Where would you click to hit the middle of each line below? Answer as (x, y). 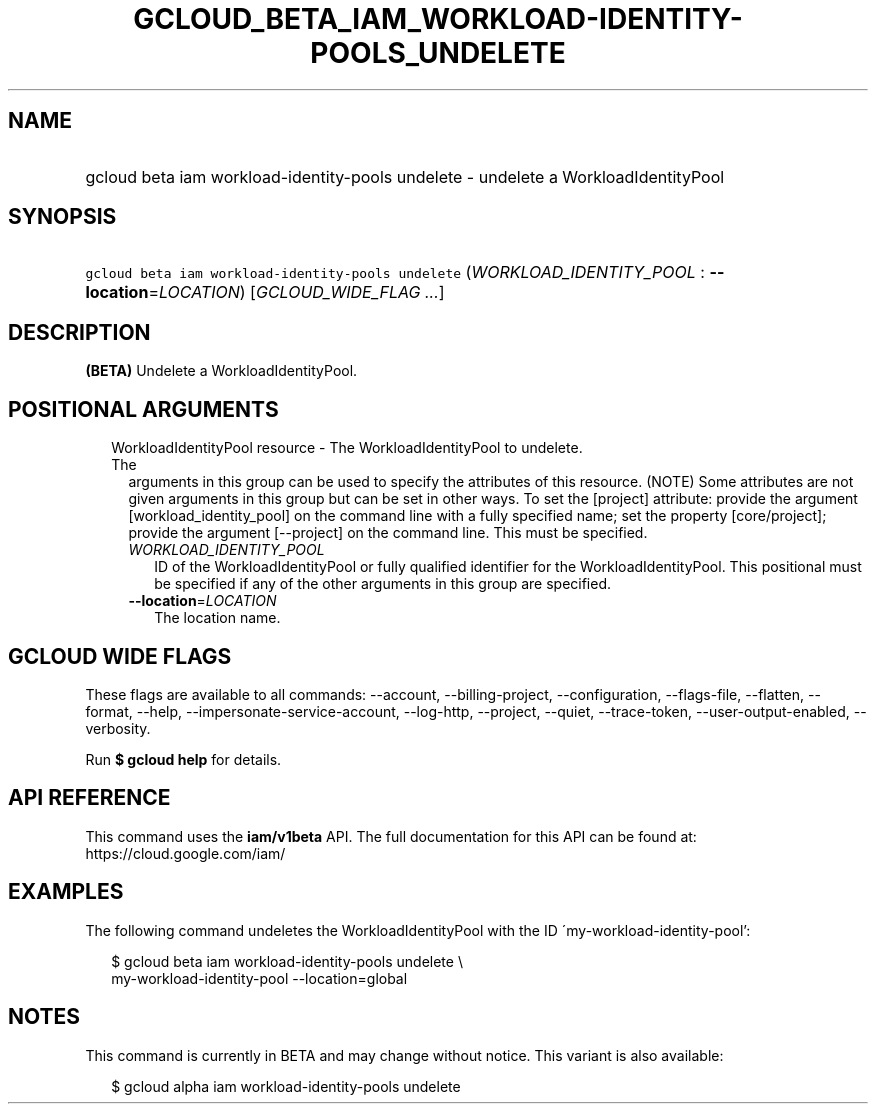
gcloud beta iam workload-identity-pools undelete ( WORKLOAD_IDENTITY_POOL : (395, 272)
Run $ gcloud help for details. (183, 759)
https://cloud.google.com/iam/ (185, 853)
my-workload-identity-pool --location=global (259, 978)
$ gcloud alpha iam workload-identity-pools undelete (286, 1086)
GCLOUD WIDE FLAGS (120, 656)
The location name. (217, 618)
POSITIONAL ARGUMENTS (143, 409)
